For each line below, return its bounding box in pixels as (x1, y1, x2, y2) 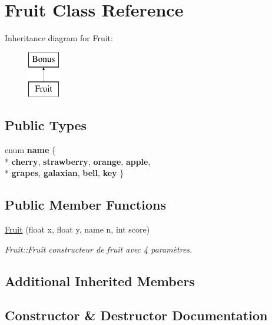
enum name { (5, 144, 56, 156)
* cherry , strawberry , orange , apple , (5, 155, 151, 167)
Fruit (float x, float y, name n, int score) (5, 223, 150, 236)
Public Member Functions (5, 195, 166, 214)
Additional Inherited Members (5, 271, 195, 290)
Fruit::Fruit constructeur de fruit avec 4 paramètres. (5, 243, 193, 255)
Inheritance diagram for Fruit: (5, 32, 113, 44)
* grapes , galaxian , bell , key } (5, 167, 124, 179)
